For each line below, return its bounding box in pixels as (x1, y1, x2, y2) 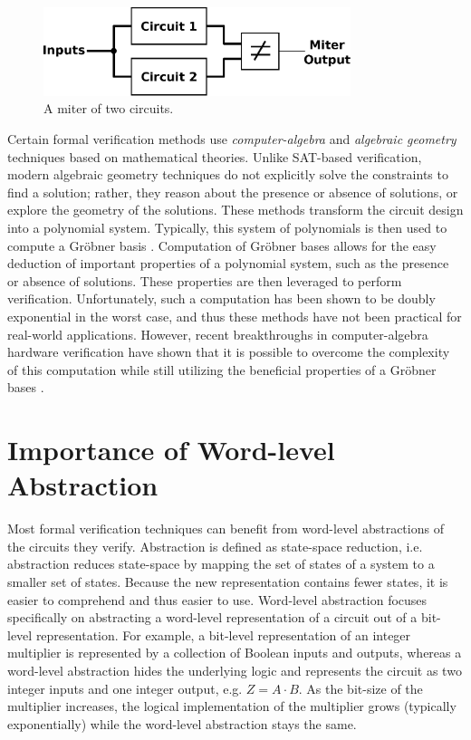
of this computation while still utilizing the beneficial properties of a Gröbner (7, 360, 437, 379)
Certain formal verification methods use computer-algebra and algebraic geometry (7, 129, 457, 148)
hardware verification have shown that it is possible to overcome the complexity (7, 342, 450, 361)
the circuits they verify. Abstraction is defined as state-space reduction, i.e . (7, 536, 423, 555)
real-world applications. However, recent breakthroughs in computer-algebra (7, 324, 428, 343)
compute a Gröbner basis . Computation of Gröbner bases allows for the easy (7, 235, 437, 255)
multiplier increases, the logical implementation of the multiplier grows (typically (7, 697, 457, 716)
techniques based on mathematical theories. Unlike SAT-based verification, (7, 147, 422, 166)
